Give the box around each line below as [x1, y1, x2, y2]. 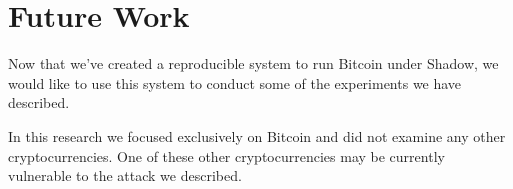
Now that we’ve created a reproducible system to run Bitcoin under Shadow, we [8, 53, 499, 74]
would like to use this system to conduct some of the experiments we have [8, 72, 462, 93]
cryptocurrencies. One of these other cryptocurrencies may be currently [8, 145, 445, 166]
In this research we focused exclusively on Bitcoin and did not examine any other [8, 125, 506, 146]
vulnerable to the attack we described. [8, 165, 242, 186]
